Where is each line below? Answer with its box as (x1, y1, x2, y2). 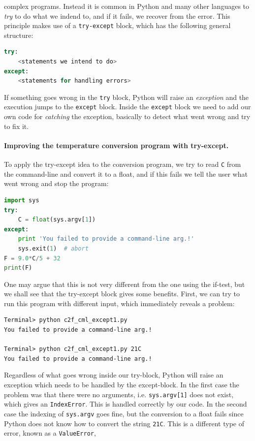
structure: (4, 30, 33, 40)
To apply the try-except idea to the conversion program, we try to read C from (4, 159, 241, 169)
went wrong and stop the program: (4, 178, 109, 189)
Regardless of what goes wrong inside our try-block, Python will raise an (4, 370, 223, 380)
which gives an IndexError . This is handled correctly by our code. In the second (4, 399, 247, 409)
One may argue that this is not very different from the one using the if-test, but (4, 279, 245, 289)
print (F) (4, 264, 32, 272)
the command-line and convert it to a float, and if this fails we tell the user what (4, 168, 248, 179)
